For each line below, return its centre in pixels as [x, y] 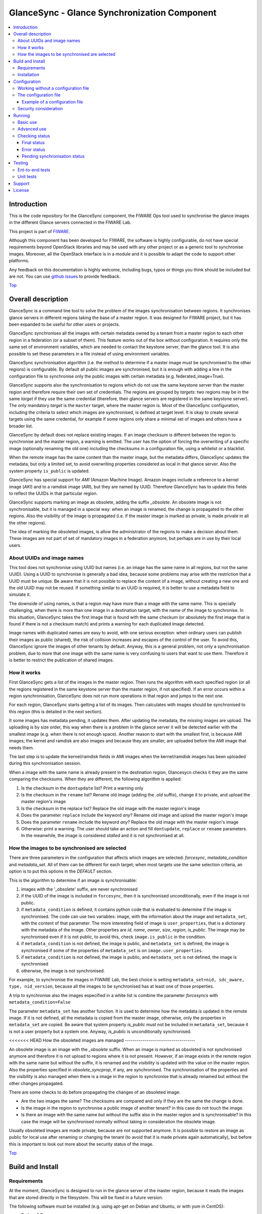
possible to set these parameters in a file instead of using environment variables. [90, 354]
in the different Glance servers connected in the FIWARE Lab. [70, 222]
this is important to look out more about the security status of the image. [81, 1144]
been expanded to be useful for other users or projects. [65, 324]
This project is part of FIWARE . [40, 231]
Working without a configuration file [53, 88]
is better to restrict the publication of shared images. [61, 660]
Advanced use [32, 129]
